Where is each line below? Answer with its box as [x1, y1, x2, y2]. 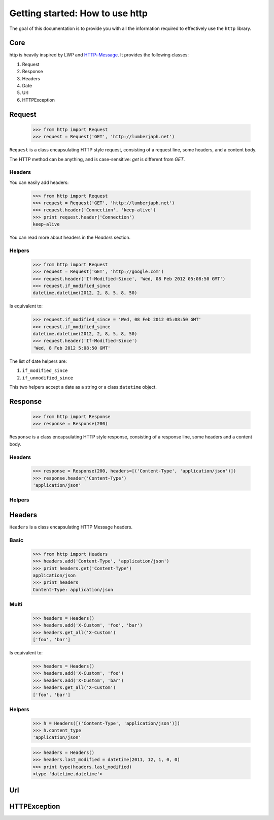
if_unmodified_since [22, 375, 74, 381]
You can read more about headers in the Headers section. [9, 234, 131, 241]
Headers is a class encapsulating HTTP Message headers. [9, 524, 133, 530]
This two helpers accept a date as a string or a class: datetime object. [9, 384, 157, 390]
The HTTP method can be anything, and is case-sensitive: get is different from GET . [9, 156, 185, 162]
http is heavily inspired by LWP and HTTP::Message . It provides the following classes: [9, 52, 189, 58]
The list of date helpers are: [9, 358, 67, 364]
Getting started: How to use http [9, 8, 148, 19]
